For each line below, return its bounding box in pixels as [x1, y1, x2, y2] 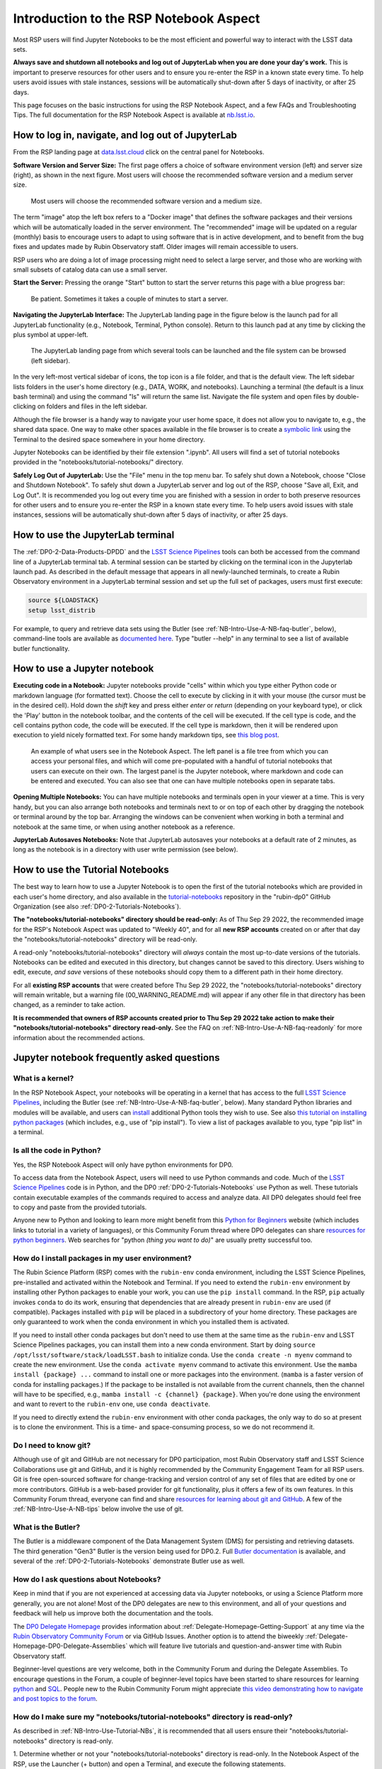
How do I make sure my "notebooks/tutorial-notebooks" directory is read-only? [13, 1712, 293, 1722]
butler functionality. [13, 644, 70, 652]
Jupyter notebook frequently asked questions [13, 1051, 220, 1064]
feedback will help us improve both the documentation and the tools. [13, 1609, 214, 1618]
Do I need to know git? [13, 1441, 91, 1451]
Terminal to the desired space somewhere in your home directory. [13, 435, 205, 444]
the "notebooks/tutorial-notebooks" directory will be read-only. [13, 935, 197, 944]
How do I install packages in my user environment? [13, 1253, 192, 1263]
